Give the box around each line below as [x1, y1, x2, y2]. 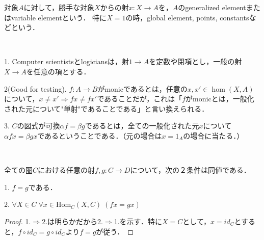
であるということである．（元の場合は [37, 130, 162, 141]
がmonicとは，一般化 [186, 93, 254, 104]
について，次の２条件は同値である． [130, 165, 251, 175]
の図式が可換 [17, 120, 60, 131]
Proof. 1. [4, 216, 31, 226]
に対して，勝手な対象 [23, 2, 95, 12]
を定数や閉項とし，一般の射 [149, 56, 242, 67]
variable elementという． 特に [11, 12, 107, 22]
